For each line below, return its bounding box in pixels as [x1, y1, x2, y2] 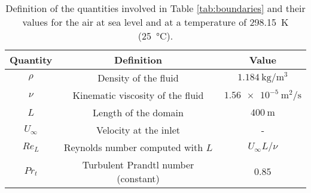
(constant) [117, 171, 160, 185]
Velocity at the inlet [96, 123, 180, 137]
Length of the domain [93, 105, 184, 119]
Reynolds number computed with [63, 140, 203, 154]
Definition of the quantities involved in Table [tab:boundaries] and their [5, 1, 306, 15]
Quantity [10, 53, 53, 67]
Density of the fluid [97, 71, 179, 85]
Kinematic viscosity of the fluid [72, 88, 204, 102]
